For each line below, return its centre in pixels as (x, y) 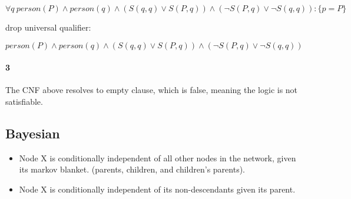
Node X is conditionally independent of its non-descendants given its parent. (157, 189)
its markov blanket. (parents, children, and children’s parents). (132, 169)
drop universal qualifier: (48, 27)
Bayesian (33, 133)
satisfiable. (24, 101)
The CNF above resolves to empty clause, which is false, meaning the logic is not (152, 90)
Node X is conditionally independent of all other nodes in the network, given (158, 157)
